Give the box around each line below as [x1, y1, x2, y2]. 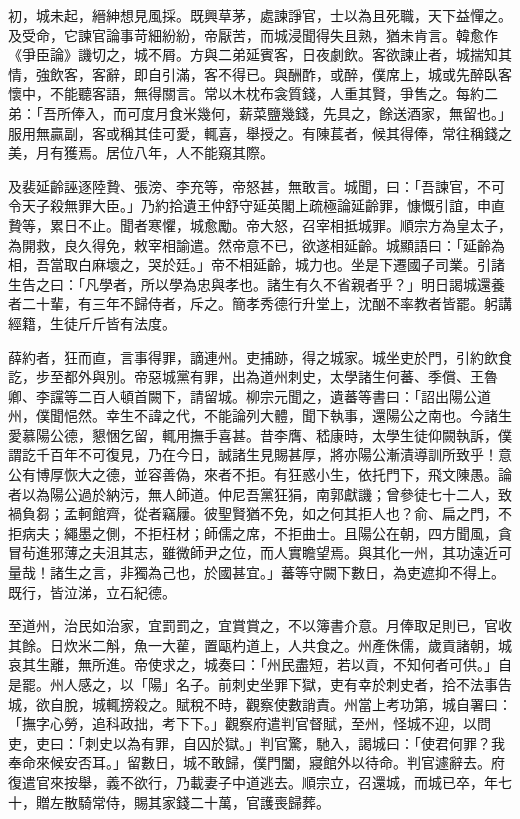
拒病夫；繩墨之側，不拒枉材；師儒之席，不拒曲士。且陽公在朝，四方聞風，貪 [8, 522, 512, 543]
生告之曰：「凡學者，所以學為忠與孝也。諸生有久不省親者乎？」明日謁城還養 [8, 273, 505, 294]
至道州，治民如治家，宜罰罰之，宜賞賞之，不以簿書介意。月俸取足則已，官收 [8, 615, 512, 636]
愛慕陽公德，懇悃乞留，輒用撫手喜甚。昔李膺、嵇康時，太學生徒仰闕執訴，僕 [8, 424, 512, 445]
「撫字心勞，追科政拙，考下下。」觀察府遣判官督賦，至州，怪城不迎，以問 [8, 713, 491, 734]
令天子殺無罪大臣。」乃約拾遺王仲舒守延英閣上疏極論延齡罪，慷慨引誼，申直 [8, 195, 505, 216]
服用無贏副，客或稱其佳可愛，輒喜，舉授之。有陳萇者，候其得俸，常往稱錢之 [8, 122, 512, 143]
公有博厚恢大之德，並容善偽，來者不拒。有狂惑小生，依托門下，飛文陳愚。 [8, 464, 498, 485]
